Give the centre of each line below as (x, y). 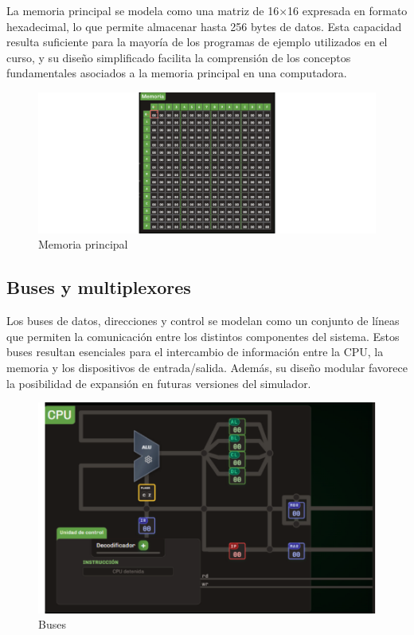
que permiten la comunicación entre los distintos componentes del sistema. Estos (203, 336)
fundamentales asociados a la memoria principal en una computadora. (177, 73)
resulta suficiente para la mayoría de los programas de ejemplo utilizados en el (197, 42)
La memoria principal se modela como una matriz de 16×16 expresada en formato (207, 10)
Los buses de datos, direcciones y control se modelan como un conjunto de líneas (203, 321)
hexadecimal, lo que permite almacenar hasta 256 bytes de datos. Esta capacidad (204, 26)
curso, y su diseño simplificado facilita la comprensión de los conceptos (179, 57)
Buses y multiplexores (99, 287)
